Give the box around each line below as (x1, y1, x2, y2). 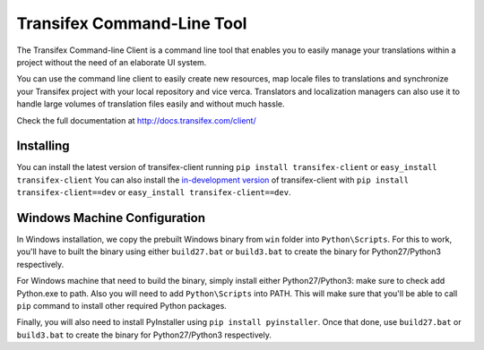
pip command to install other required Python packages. (16, 301, 228, 312)
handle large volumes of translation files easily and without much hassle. (16, 98, 286, 109)
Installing (16, 139, 71, 154)
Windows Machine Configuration (16, 210, 206, 226)
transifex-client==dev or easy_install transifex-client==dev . (16, 187, 291, 198)
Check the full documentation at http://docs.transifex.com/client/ (16, 115, 256, 125)
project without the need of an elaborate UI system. (16, 56, 207, 67)
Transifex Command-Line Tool (16, 13, 247, 33)
